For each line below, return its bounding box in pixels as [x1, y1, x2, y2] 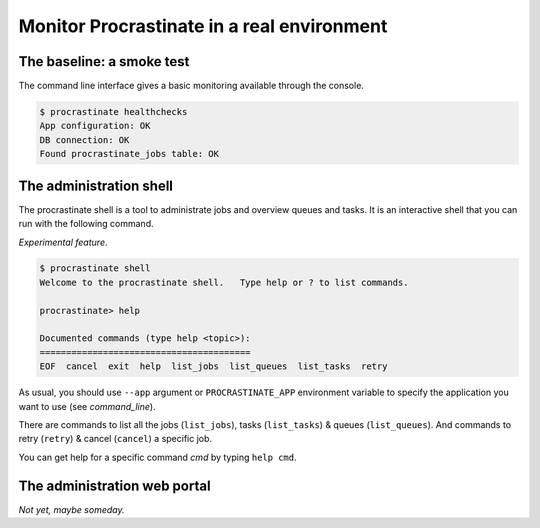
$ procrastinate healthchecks [39, 106, 188, 118]
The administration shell [18, 177, 174, 194]
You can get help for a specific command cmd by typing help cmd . [18, 451, 297, 463]
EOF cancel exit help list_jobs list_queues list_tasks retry [39, 361, 388, 372]
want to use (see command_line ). [18, 400, 156, 412]
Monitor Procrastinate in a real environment [18, 15, 388, 37]
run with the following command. [18, 218, 154, 230]
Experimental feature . [18, 236, 108, 248]
